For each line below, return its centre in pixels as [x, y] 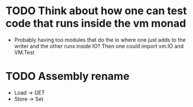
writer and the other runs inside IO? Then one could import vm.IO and [99, 46]
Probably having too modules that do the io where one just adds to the [100, 40]
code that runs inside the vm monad [96, 23]
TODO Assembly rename [67, 77]
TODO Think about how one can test [96, 11]
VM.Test [24, 52]
